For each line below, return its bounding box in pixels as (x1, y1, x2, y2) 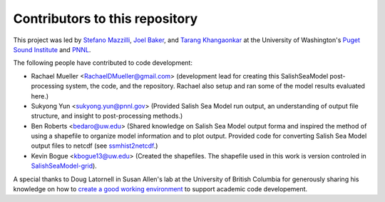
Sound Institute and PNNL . (13, 45, 91, 54)
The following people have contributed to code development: (13, 59, 192, 67)
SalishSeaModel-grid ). (31, 161, 98, 171)
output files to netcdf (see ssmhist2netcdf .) (31, 141, 158, 150)
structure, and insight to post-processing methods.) (31, 111, 183, 121)
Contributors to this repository (13, 11, 198, 26)
